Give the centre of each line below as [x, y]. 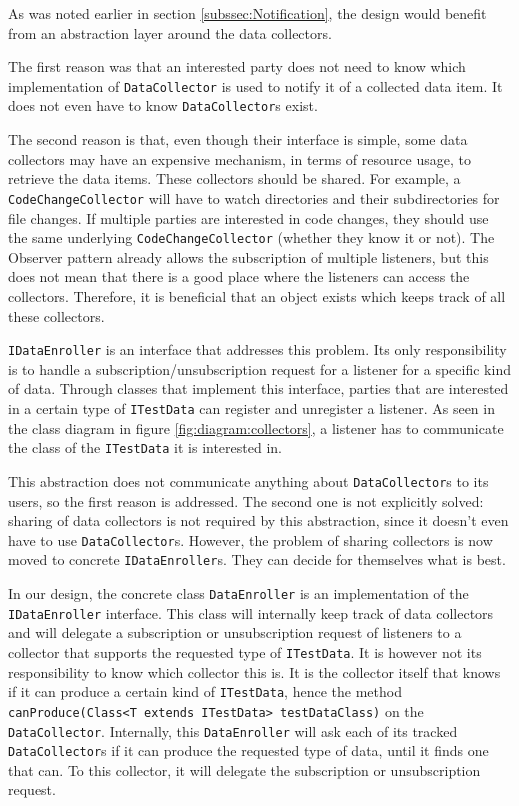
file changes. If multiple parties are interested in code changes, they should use [248, 217]
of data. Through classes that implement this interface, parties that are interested [258, 388]
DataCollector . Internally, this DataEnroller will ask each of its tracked [233, 730]
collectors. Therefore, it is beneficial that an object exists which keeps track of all [257, 295]
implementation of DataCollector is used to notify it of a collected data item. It [255, 85]
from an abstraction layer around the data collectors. [170, 32]
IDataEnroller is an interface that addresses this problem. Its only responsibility [257, 349]
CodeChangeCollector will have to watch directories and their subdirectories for [254, 197]
